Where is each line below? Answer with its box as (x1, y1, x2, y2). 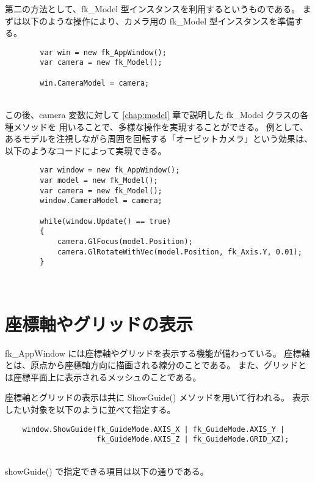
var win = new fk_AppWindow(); (40, 48, 167, 57)
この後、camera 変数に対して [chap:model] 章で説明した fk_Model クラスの (5, 108, 300, 120)
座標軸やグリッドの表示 (5, 311, 194, 336)
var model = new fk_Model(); (40, 176, 158, 185)
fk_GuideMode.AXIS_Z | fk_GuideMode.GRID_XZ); (96, 435, 289, 444)
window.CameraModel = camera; (40, 196, 162, 206)
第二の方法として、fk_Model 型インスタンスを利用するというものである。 (5, 2, 300, 15)
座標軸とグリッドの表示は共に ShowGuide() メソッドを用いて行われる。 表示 (5, 391, 310, 404)
